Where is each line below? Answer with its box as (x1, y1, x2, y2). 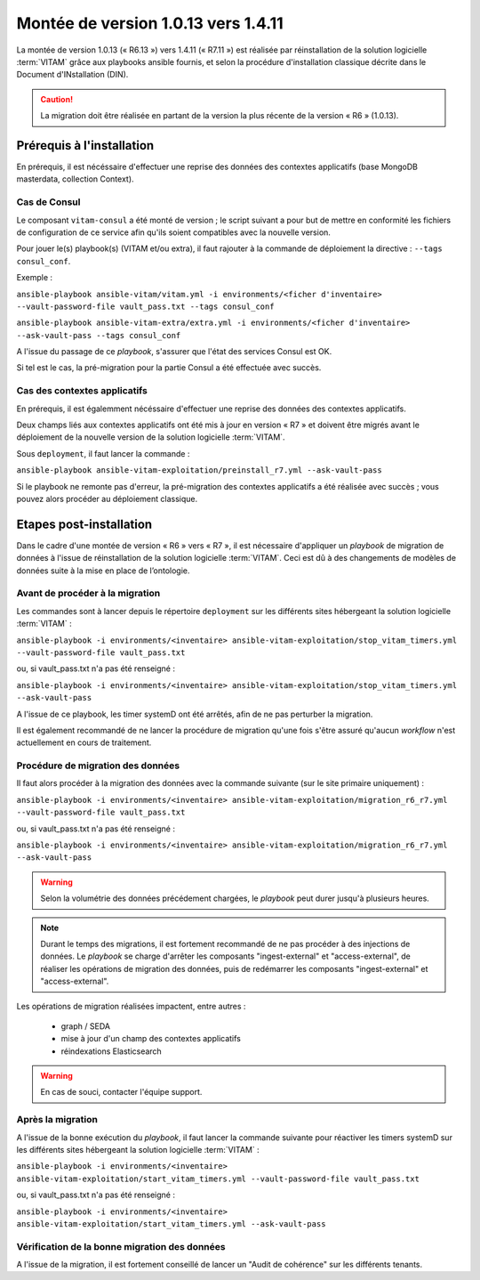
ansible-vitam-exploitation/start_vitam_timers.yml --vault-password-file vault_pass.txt (16, 1173, 420, 1184)
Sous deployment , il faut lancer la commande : (16, 448, 190, 458)
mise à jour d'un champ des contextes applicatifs (60, 1033, 242, 1044)
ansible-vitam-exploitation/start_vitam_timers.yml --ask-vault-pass (16, 1219, 326, 1228)
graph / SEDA (60, 1020, 111, 1032)
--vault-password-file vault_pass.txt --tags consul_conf (16, 301, 275, 312)
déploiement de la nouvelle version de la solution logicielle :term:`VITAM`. (16, 432, 285, 442)
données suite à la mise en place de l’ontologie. (16, 565, 190, 576)
